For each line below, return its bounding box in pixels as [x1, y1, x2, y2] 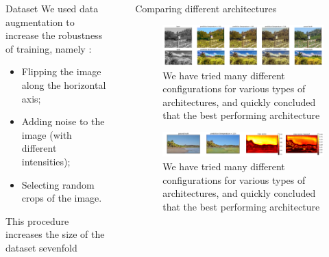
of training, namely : [5, 41, 92, 55]
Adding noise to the [21, 114, 105, 128]
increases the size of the [5, 227, 105, 241]
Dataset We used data [5, 1, 99, 15]
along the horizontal [21, 77, 106, 92]
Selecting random [21, 177, 95, 191]
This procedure [5, 213, 69, 228]
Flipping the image [21, 64, 101, 79]
